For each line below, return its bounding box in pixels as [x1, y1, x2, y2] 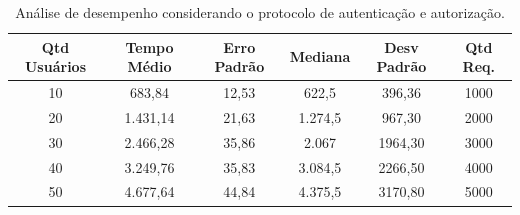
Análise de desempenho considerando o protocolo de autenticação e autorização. [15, 2, 505, 22]
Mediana [289, 46, 351, 67]
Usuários [24, 56, 87, 77]
